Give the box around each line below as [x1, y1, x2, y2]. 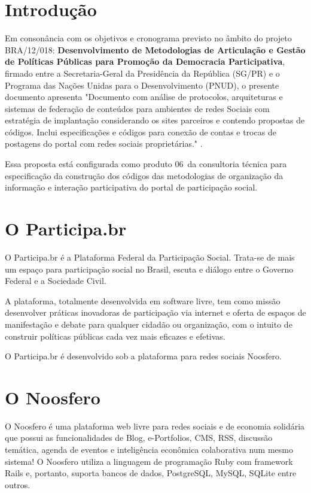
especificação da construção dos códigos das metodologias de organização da [5, 169, 283, 182]
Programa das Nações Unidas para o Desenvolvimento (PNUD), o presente [5, 78, 279, 91]
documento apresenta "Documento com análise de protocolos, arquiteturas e [5, 90, 283, 103]
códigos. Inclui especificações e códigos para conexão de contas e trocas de [5, 125, 276, 138]
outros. [5, 478, 31, 491]
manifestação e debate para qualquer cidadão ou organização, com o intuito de [5, 317, 292, 330]
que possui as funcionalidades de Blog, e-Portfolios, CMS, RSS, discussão [5, 431, 273, 444]
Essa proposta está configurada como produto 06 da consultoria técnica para [5, 158, 287, 170]
